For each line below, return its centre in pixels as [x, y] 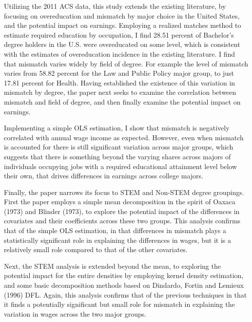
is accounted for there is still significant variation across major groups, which [119, 147]
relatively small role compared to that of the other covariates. [96, 249]
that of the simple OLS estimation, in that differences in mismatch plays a [115, 230]
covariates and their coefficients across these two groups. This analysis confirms [122, 221]
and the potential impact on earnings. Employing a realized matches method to [123, 25]
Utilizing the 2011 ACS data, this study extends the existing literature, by [115, 6]
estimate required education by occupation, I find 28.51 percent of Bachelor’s [119, 34]
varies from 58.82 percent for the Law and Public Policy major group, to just [119, 73]
